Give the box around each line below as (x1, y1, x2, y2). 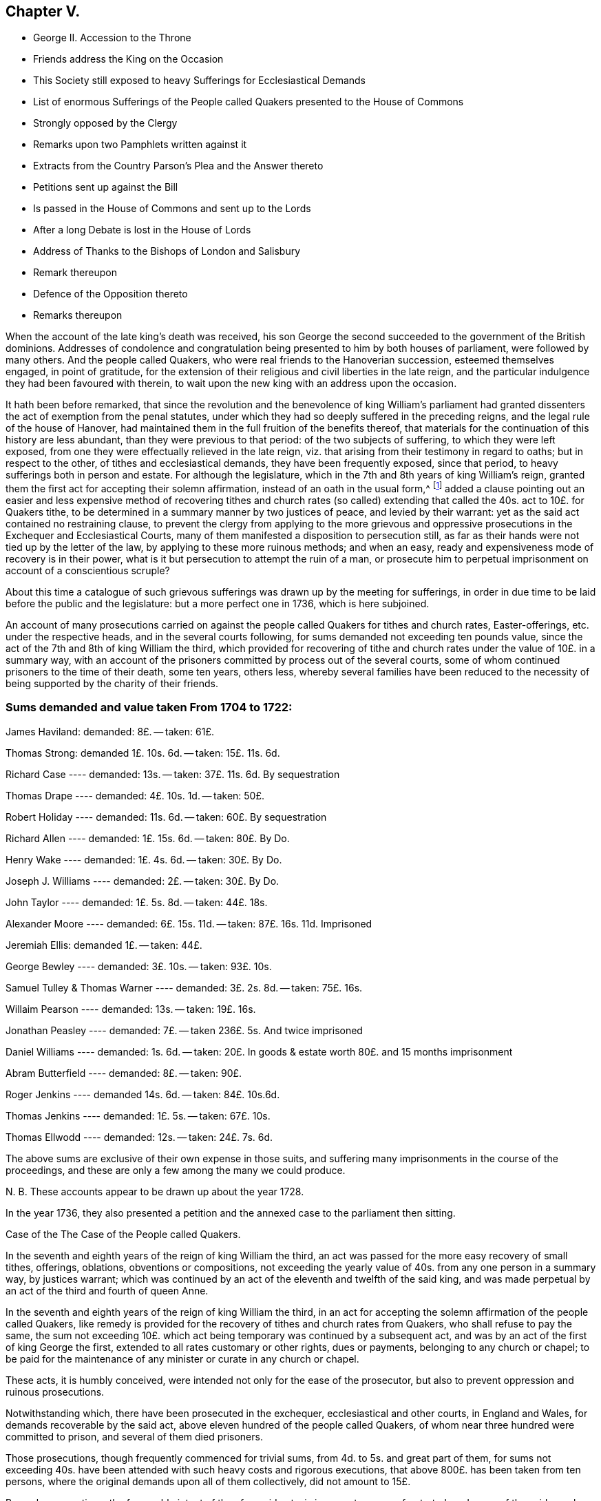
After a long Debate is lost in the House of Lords (33, 224, 251, 236)
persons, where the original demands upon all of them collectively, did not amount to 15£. (6, 1475, 411, 1487)
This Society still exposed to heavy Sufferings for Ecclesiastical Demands (33, 74, 366, 87)
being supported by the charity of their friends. (6, 678, 218, 690)
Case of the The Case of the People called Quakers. (6, 1228, 241, 1240)
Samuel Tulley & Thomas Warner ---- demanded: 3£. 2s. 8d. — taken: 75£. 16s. (6, 981, 363, 994)
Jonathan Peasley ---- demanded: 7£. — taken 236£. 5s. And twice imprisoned (6, 1024, 363, 1036)
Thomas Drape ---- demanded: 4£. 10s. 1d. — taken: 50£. (6, 789, 265, 801)
